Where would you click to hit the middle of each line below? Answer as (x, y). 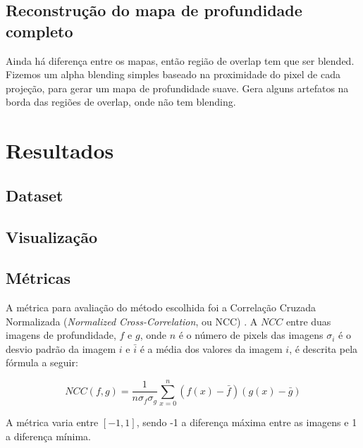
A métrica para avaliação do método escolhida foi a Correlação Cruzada (161, 307)
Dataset (35, 195)
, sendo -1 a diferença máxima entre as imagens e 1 (247, 422)
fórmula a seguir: (42, 362)
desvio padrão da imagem (61, 348)
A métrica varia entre (52, 422)
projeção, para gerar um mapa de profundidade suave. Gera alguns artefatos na (177, 88)
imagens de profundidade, (61, 335)
